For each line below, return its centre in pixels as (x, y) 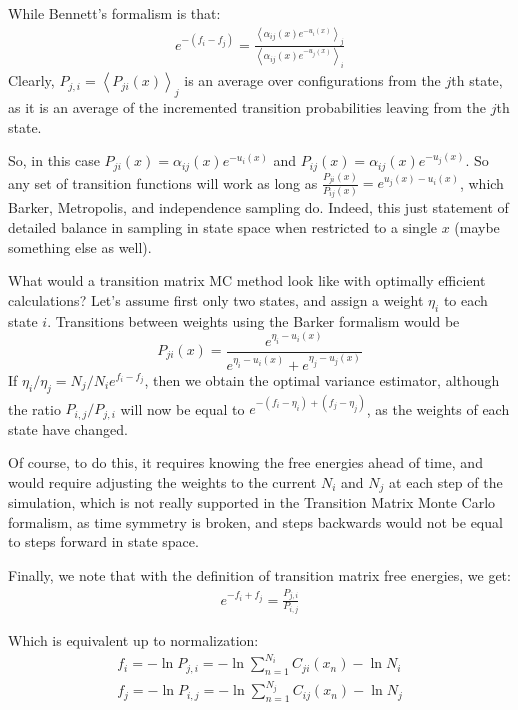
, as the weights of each (438, 408)
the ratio (34, 408)
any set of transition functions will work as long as (163, 182)
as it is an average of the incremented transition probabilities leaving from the (247, 106)
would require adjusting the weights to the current (162, 481)
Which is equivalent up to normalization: (133, 640)
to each (465, 299)
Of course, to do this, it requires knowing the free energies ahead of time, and (245, 462)
